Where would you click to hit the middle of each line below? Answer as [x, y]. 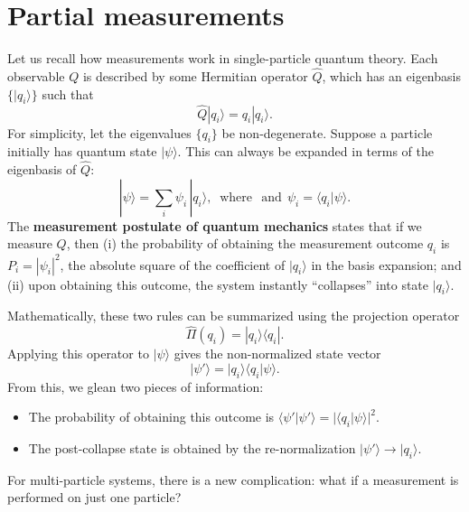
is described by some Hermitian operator [195, 75]
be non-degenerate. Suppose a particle [327, 132]
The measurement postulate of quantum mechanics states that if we [215, 225]
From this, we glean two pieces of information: [136, 386]
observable [36, 75]
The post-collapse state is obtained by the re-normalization [192, 448]
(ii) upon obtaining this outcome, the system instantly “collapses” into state [218, 284]
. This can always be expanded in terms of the [305, 151]
